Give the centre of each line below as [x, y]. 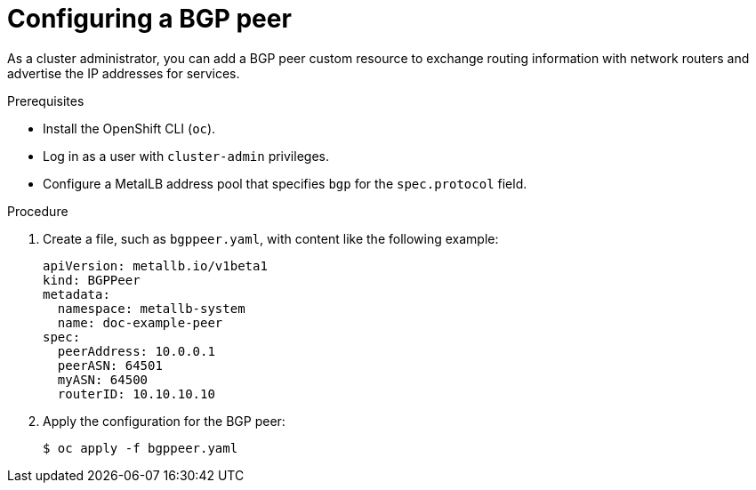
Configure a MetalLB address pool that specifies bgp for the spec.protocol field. [285, 183]
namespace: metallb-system [151, 308]
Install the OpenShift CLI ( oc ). [129, 128]
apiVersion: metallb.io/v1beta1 [155, 265]
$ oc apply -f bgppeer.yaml [141, 448]
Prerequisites [46, 100]
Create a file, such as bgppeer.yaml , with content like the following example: [271, 238]
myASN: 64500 [103, 379]
